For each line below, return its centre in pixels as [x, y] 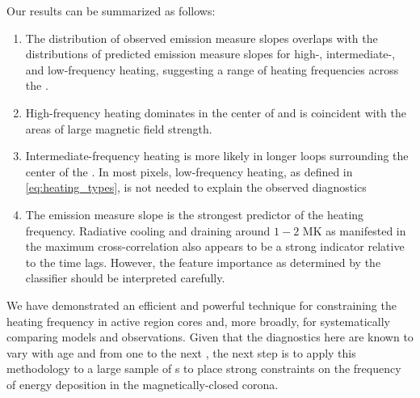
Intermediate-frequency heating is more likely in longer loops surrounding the [217, 156]
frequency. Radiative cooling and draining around [148, 230]
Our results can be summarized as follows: [111, 11]
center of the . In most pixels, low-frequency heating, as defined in [189, 171]
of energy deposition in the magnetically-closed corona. [143, 384]
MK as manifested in [354, 230]
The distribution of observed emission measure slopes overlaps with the [202, 38]
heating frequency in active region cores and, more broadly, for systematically [198, 321]
